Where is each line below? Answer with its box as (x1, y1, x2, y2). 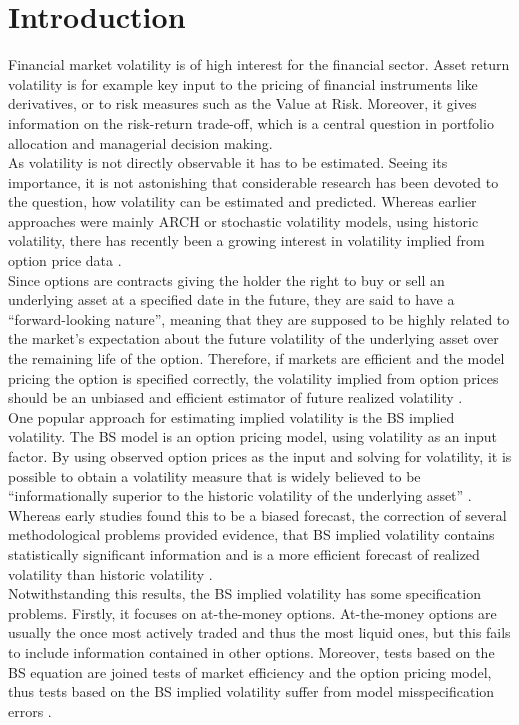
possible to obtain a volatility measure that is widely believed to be (8, 465, 421, 486)
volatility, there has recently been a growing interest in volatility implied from (8, 230, 485, 251)
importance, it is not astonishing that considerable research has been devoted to (8, 171, 499, 192)
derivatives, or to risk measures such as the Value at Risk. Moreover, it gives (8, 93, 477, 114)
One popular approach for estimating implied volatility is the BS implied (8, 406, 455, 427)
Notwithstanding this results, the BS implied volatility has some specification (8, 583, 481, 604)
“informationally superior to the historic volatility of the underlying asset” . (8, 485, 472, 506)
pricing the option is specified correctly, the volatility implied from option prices (8, 367, 499, 388)
